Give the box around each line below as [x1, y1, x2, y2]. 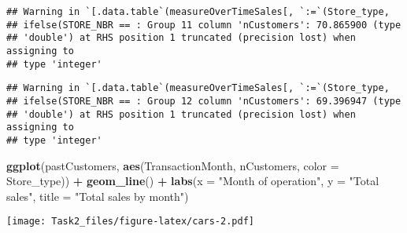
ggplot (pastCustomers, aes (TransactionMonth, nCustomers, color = [6, 157, 339, 173]
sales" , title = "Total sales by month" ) [6, 187, 189, 204]
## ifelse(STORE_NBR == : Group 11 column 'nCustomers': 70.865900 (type [6, 19, 401, 31]
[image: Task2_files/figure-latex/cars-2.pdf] [6, 216, 254, 228]
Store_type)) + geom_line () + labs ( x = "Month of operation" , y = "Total [6, 173, 379, 189]
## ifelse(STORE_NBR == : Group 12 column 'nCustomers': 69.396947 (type [6, 95, 401, 107]
